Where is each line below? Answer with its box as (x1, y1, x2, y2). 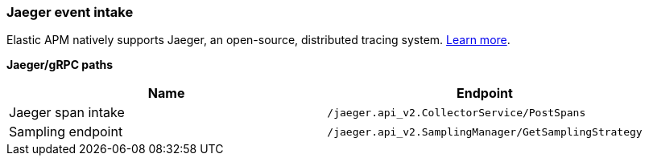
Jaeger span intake (9, 104, 125, 121)
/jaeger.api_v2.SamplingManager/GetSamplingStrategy (327, 125, 643, 138)
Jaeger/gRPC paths (6, 58, 114, 72)
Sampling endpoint (9, 124, 123, 140)
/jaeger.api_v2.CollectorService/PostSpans (327, 106, 586, 119)
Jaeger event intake (6, 4, 134, 20)
